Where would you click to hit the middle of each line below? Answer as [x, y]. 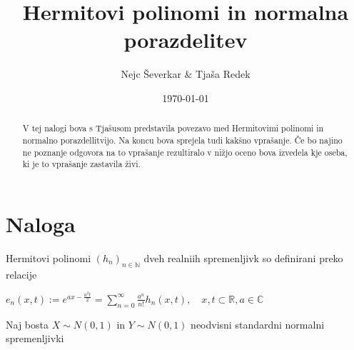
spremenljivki [35, 338]
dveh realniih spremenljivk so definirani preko [243, 257]
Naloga [41, 223]
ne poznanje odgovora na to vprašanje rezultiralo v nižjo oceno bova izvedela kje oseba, [185, 152]
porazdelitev [186, 40]
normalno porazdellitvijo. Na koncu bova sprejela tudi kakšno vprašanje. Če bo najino [182, 140]
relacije [21, 274]
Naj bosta [27, 324]
